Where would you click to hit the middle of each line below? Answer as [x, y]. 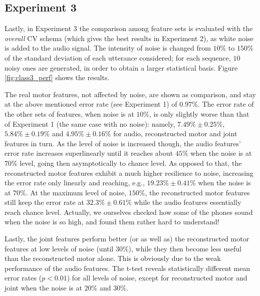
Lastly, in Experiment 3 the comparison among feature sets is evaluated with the [129, 28]
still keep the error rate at [44, 202]
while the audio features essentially [188, 202]
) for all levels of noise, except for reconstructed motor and [157, 278]
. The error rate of [226, 104]
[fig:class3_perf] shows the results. [57, 77]
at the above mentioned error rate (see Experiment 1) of [91, 104]
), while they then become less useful [185, 248]
